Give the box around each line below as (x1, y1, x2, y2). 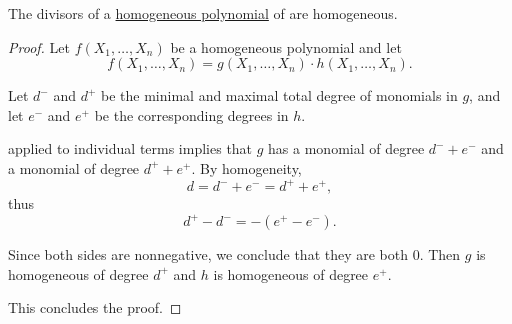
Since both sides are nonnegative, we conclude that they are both (8, 244, 409, 265)
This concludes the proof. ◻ (8, 297, 182, 318)
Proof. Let (8, 36, 70, 57)
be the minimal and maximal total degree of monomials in (101, 85, 458, 106)
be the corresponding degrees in (94, 104, 289, 125)
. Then (419, 244, 461, 265)
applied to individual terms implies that (8, 138, 253, 159)
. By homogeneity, (191, 157, 302, 178)
